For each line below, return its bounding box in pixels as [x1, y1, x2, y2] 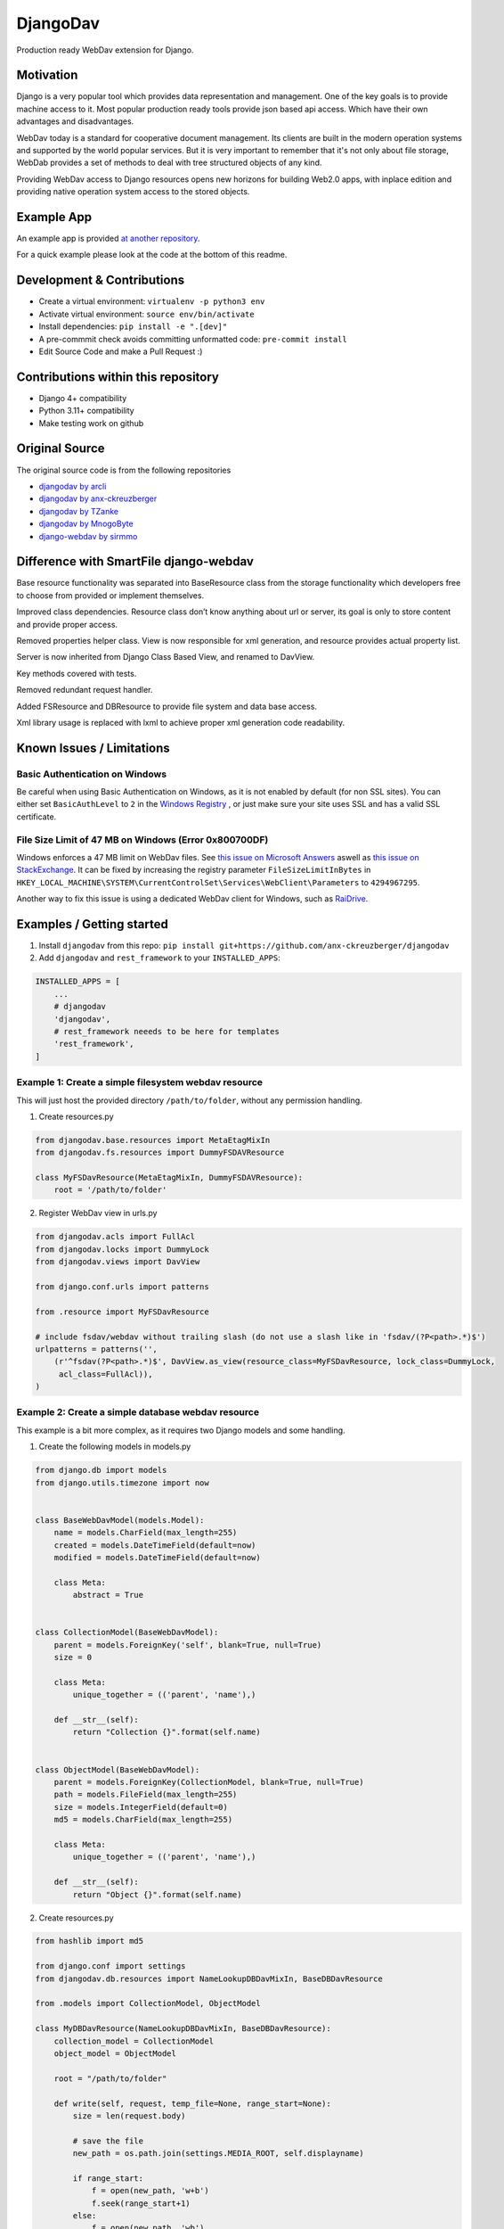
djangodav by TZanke [38, 506, 119, 516]
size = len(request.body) [72, 2110, 186, 2121]
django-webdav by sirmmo [38, 531, 138, 541]
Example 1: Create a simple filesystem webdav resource [16, 1076, 263, 1089]
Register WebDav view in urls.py [38, 1208, 158, 1219]
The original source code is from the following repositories [16, 465, 232, 475]
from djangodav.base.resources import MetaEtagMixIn [35, 1135, 271, 1145]
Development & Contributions [16, 273, 185, 288]
